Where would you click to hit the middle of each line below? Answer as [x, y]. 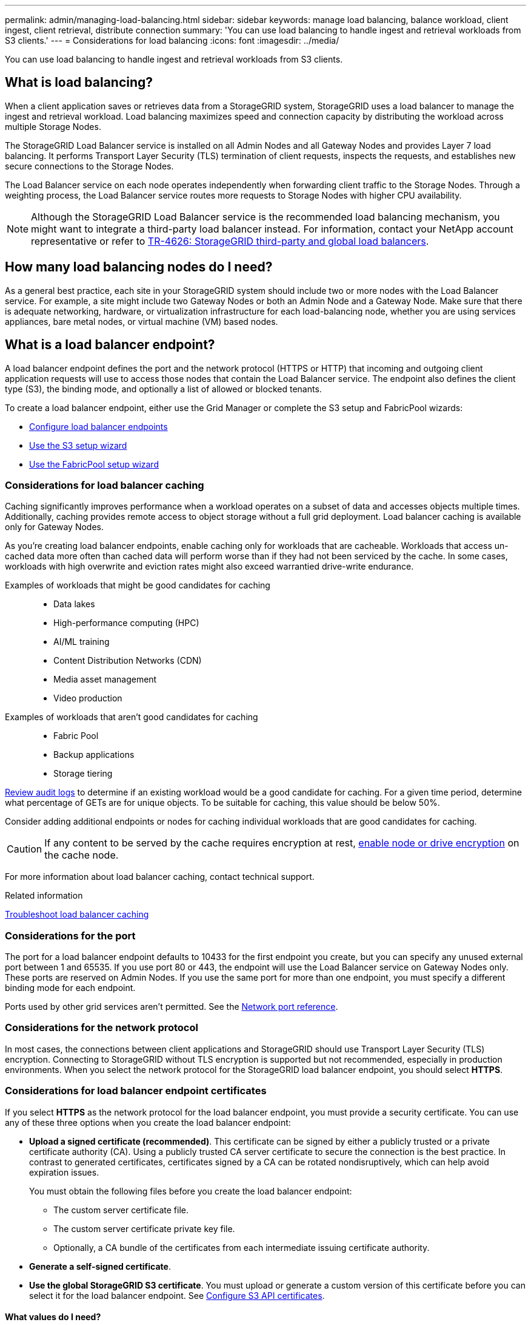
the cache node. [82, 855]
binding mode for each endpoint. [70, 988]
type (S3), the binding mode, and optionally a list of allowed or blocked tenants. [163, 389]
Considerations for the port [70, 935]
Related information [44, 896]
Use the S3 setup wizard [78, 445]
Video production [88, 698]
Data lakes [74, 604]
